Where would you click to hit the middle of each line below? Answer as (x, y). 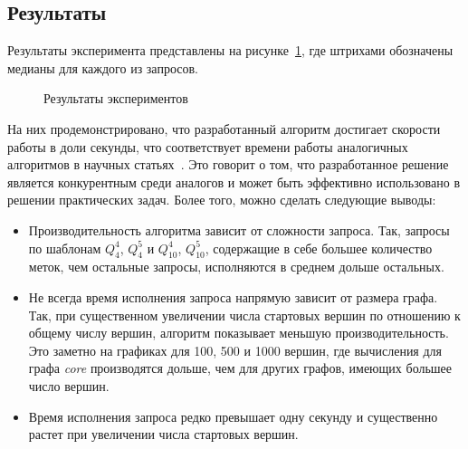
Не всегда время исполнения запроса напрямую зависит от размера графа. (233, 296)
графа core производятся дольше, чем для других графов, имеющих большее (240, 368)
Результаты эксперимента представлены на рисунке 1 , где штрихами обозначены (230, 50)
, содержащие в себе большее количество (319, 248)
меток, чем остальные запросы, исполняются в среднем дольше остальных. (236, 267)
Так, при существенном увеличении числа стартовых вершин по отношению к (244, 315)
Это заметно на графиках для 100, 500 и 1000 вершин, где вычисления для (235, 350)
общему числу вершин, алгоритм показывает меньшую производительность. (239, 333)
